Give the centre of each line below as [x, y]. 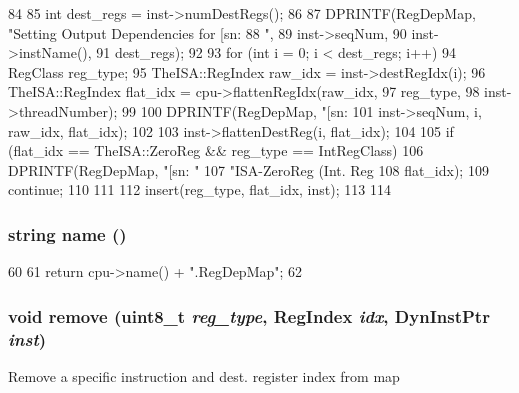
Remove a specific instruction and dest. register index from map [204, 375]
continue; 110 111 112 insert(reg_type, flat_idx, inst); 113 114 [199, 189]
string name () [67, 233]
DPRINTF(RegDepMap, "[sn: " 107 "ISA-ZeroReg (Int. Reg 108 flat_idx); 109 [248, 169]
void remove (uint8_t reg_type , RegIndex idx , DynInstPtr [249, 315]
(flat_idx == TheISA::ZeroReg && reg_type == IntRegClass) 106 [216, 150]
